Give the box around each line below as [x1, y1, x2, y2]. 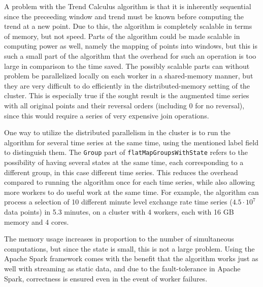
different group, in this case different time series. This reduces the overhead [4, 167, 238, 177]
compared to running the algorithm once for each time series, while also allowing [4, 177, 255, 187]
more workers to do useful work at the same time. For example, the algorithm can [4, 186, 259, 197]
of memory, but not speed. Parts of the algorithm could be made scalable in [4, 30, 240, 41]
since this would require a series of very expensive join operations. [4, 110, 209, 120]
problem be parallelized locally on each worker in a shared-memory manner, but [4, 70, 253, 81]
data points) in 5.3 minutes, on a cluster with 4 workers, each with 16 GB [4, 206, 234, 217]
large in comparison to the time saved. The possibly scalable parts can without [4, 60, 250, 71]
